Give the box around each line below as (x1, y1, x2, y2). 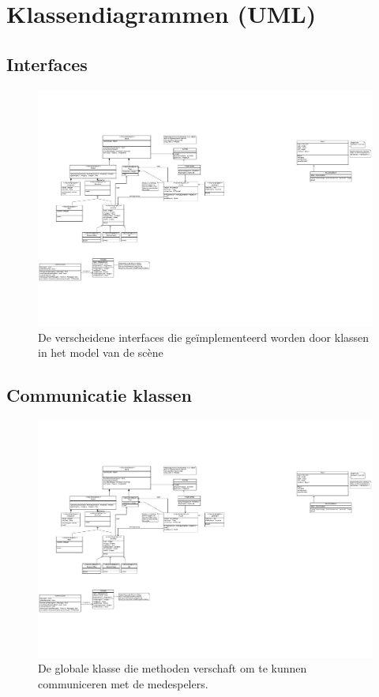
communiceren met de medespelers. (38, 676, 208, 692)
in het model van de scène (38, 344, 163, 361)
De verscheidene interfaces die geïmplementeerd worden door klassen (38, 328, 370, 345)
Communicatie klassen (6, 383, 193, 407)
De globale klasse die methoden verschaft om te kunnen (38, 660, 307, 676)
